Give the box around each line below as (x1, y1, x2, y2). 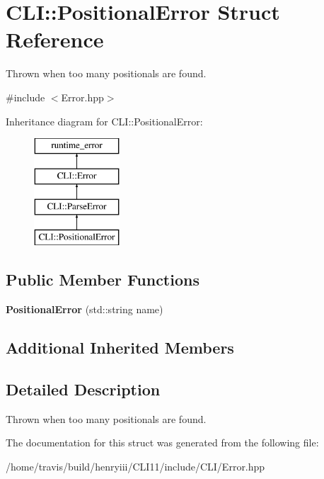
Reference (6, 25, 104, 54)
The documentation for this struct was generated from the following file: (6, 435, 319, 450)
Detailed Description (6, 378, 161, 400)
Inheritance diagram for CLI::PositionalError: (6, 113, 203, 128)
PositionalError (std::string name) (6, 302, 163, 317)
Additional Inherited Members (6, 337, 234, 359)
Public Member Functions (6, 269, 199, 291)
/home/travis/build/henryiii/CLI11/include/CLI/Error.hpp (6, 458, 265, 473)
